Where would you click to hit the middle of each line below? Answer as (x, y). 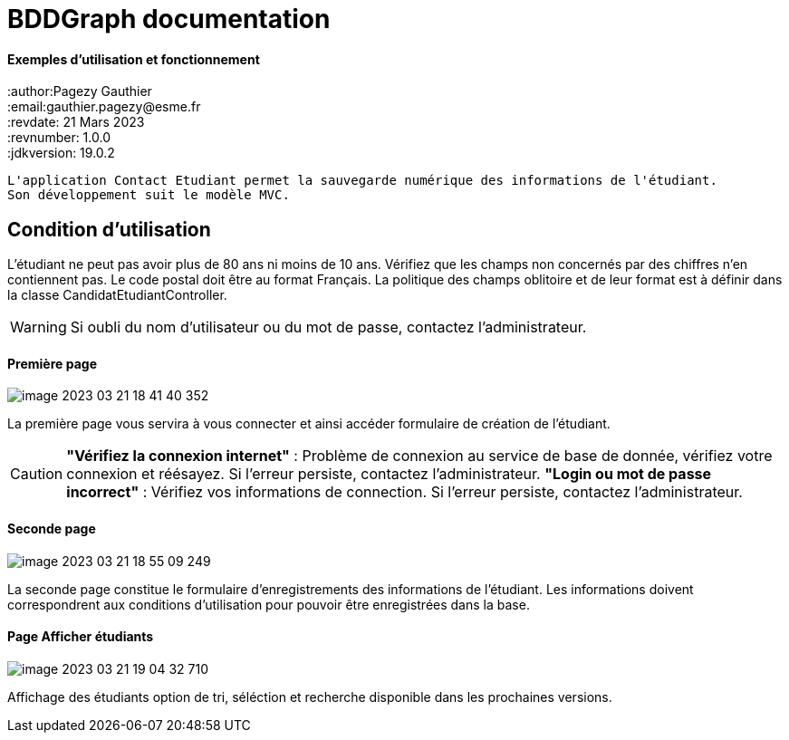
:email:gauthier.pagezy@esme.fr (104, 107)
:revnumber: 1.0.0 (59, 138)
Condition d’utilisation (109, 229)
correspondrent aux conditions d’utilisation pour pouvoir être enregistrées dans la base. (269, 604)
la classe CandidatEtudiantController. (117, 295)
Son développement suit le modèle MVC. (149, 195)
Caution (37, 474)
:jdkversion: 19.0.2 (61, 153)
